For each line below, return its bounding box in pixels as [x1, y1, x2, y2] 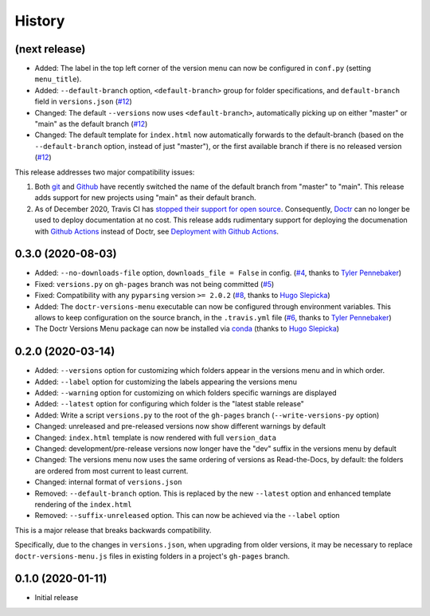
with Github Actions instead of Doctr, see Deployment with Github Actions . [34, 226, 279, 236]
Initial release [34, 593, 79, 602]
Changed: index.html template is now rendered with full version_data [34, 433, 276, 442]
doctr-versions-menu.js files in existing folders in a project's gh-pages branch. [14, 551, 291, 561]
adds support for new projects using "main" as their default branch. [34, 193, 256, 202]
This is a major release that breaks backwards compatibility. [14, 525, 212, 535]
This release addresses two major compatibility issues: [14, 167, 195, 177]
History [14, 12, 65, 29]
